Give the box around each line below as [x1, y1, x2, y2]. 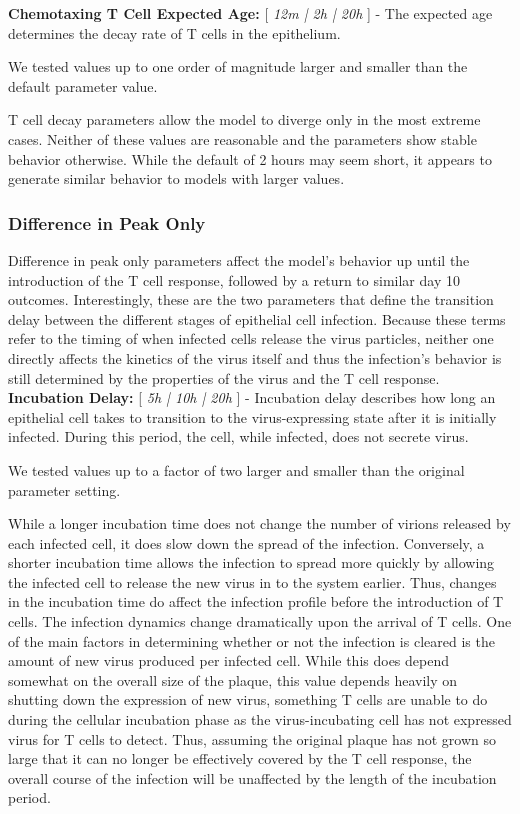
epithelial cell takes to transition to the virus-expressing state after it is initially [8, 406, 497, 427]
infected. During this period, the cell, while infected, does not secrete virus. [8, 426, 469, 447]
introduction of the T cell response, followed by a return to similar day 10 [8, 269, 460, 290]
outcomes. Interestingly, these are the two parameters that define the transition [8, 289, 494, 310]
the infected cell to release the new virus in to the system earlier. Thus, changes [8, 571, 497, 592]
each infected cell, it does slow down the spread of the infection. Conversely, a [8, 532, 485, 553]
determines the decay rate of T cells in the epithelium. [8, 22, 341, 43]
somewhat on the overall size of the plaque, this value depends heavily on [8, 669, 458, 690]
